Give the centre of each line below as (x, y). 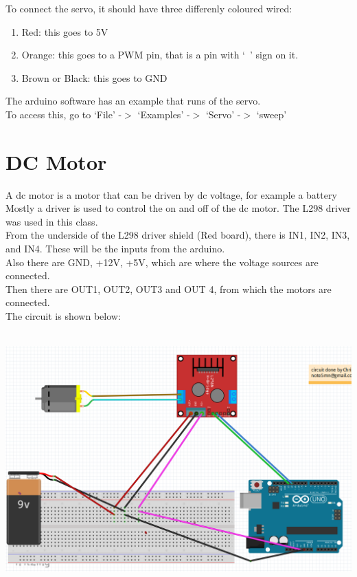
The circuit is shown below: (63, 316)
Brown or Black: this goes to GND (94, 77)
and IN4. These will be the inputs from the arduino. (115, 249)
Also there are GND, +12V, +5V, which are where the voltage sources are (162, 262)
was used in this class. (52, 221)
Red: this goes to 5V (65, 31)
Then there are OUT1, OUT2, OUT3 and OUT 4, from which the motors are (169, 288)
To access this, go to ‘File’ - (64, 114)
